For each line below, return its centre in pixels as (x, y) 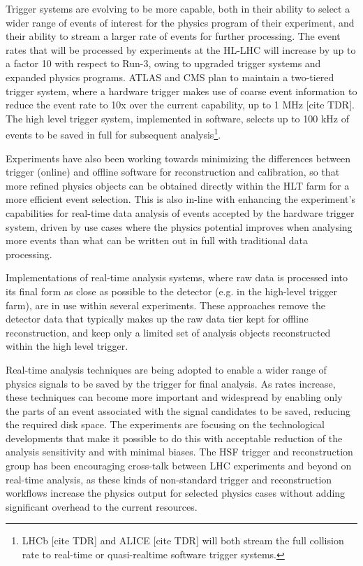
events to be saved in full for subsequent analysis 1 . (113, 133)
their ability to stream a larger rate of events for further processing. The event (173, 36)
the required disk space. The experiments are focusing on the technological (165, 424)
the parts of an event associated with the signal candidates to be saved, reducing (178, 410)
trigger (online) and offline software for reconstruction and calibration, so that (173, 172)
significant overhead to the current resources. (102, 506)
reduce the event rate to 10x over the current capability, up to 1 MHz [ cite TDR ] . (180, 105)
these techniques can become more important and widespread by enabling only (174, 397)
